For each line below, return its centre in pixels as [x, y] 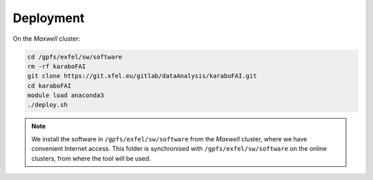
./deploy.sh [48, 105]
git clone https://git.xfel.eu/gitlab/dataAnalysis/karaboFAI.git [142, 76]
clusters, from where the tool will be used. [91, 158]
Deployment [49, 18]
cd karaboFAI [49, 86]
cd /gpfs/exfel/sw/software [75, 57]
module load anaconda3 [66, 96]
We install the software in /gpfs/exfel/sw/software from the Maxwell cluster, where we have [169, 139]
